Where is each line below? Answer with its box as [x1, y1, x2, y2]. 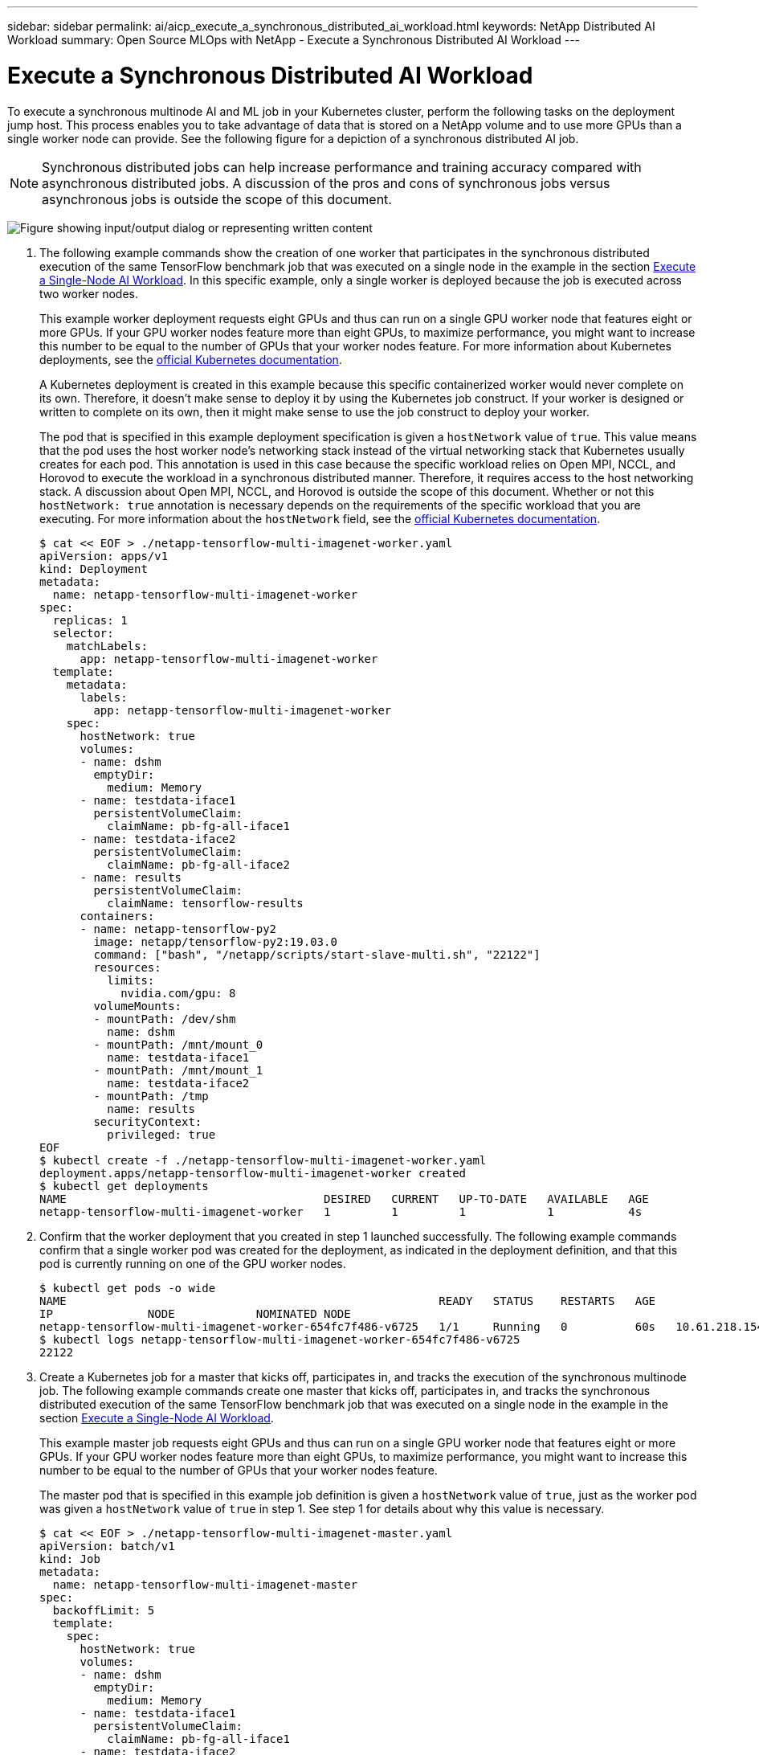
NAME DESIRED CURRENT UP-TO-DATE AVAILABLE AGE [39, 1192, 649, 1205]
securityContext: [93, 1115, 202, 1128]
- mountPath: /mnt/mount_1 [93, 1063, 263, 1077]
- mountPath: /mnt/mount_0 [93, 1037, 263, 1051]
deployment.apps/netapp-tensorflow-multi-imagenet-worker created [39, 1166, 467, 1180]
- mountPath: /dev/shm [93, 1012, 236, 1025]
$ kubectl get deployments [39, 1179, 209, 1192]
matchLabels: [66, 639, 148, 652]
